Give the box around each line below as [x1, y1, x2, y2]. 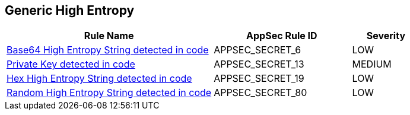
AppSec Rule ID [246, 30, 317, 42]
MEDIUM [352, 58, 392, 71]
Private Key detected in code [7, 58, 135, 71]
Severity [366, 30, 406, 42]
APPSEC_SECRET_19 [214, 72, 304, 85]
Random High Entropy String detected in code [7, 87, 212, 99]
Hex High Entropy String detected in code [7, 72, 192, 85]
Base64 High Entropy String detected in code [7, 44, 209, 56]
